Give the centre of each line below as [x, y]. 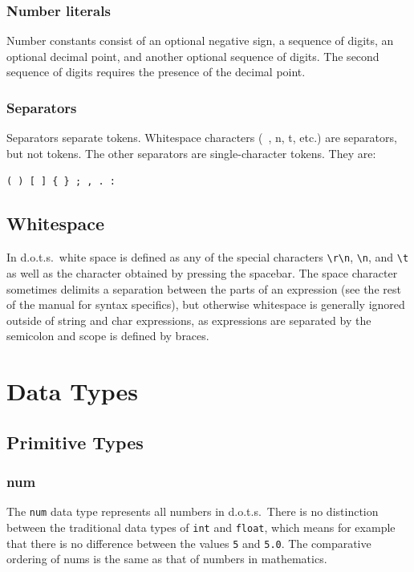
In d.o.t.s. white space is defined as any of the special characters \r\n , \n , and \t [208, 257]
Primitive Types [75, 442]
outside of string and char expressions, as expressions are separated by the [189, 320]
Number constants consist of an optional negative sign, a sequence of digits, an [200, 41]
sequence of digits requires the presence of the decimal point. [156, 72]
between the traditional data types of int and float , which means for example [201, 527]
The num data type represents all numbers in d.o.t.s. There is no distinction [193, 511]
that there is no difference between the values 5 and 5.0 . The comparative [189, 543]
